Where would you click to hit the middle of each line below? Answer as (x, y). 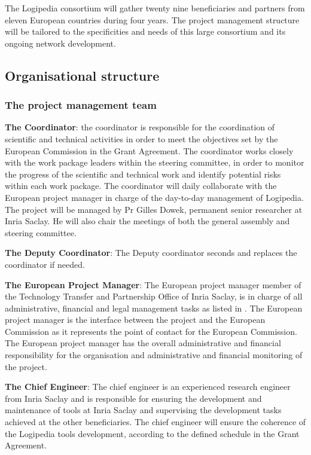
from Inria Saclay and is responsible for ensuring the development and (133, 398)
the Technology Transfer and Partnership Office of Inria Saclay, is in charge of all (154, 296)
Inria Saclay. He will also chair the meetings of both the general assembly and (147, 221)
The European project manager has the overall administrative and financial (143, 343)
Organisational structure (82, 75)
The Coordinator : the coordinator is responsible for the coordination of (140, 127)
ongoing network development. (60, 43)
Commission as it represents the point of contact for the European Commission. (151, 331)
